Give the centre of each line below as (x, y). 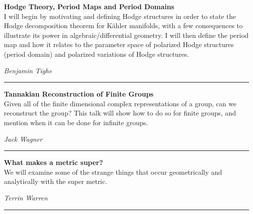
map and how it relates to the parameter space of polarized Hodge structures (119, 44)
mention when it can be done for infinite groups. (76, 122)
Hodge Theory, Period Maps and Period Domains (89, 6)
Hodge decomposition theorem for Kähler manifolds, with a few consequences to (123, 25)
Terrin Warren (26, 197)
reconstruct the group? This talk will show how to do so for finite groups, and (120, 113)
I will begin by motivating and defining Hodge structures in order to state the (120, 16)
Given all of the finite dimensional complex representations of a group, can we (120, 103)
